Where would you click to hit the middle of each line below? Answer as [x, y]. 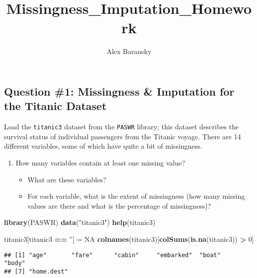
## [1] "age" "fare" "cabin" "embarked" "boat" [112, 255]
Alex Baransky [129, 51]
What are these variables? [67, 179]
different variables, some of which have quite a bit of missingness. [103, 146]
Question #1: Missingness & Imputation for [119, 91]
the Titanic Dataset [55, 106]
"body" [15, 263]
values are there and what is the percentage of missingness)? [119, 205]
